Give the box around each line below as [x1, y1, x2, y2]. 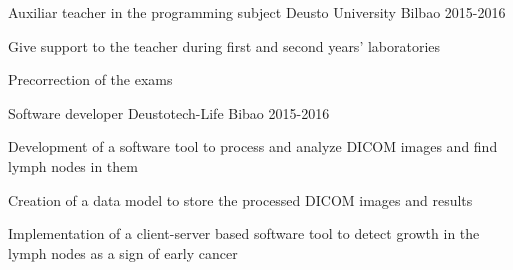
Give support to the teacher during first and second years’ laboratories [8, 35, 441, 56]
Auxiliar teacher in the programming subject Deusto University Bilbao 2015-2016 [8, 2, 506, 22]
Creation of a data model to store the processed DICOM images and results [8, 189, 473, 210]
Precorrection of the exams [8, 69, 173, 90]
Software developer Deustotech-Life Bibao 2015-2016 [8, 102, 330, 123]
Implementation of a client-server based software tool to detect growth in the [8, 223, 480, 244]
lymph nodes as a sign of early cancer [8, 242, 238, 263]
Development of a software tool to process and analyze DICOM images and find [8, 136, 498, 157]
